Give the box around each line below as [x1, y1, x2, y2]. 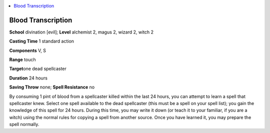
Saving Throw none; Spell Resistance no [9, 84, 95, 90]
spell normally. [9, 121, 39, 127]
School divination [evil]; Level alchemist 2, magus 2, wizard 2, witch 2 [9, 29, 154, 35]
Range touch [9, 56, 36, 62]
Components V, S [9, 47, 46, 53]
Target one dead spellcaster [9, 65, 67, 72]
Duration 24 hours [9, 75, 47, 81]
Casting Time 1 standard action [9, 38, 74, 44]
